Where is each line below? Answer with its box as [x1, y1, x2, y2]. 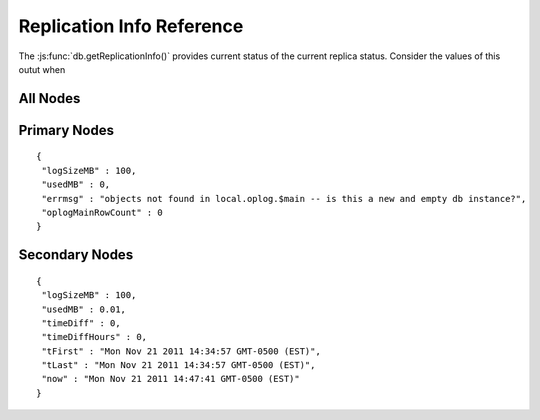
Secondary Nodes [18, 246, 134, 264]
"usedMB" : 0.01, [41, 303, 127, 315]
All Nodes [18, 90, 81, 107]
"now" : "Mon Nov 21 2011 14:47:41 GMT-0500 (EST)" [41, 373, 300, 385]
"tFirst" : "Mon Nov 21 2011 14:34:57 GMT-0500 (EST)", [41, 345, 322, 357]
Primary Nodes [18, 121, 115, 139]
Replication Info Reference [18, 15, 244, 37]
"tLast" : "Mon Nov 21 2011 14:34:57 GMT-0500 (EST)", [41, 360, 316, 371]
